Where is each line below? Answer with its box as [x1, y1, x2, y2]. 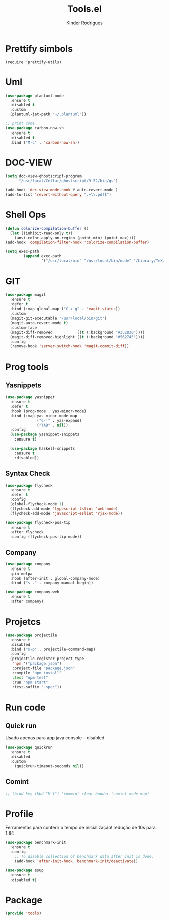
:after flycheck [10, 530, 44, 535]
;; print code [5, 121, 35, 126]
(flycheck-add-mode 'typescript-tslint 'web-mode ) [10, 506, 118, 511]
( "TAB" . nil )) [37, 423, 69, 428]
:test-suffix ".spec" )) [12, 684, 62, 689]
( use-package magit [5, 292, 46, 297]
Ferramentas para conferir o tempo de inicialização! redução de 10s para [5, 825, 156, 831]
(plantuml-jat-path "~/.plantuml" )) [10, 112, 87, 117]
